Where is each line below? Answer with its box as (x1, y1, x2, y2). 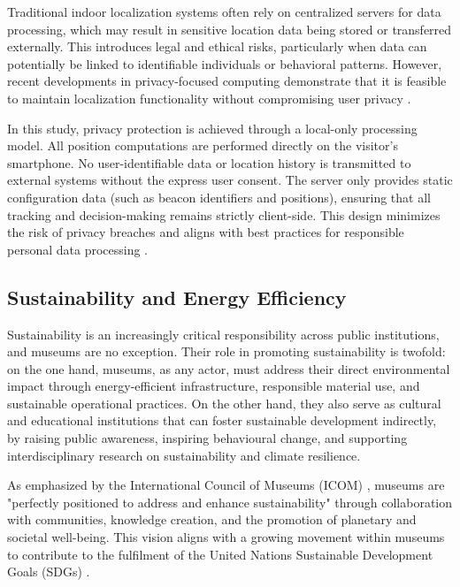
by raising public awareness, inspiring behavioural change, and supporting (7, 429, 408, 447)
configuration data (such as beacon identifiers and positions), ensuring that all (7, 187, 431, 206)
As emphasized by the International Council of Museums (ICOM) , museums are (7, 476, 445, 494)
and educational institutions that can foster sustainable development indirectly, (7, 411, 437, 430)
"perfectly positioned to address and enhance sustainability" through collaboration (7, 492, 453, 511)
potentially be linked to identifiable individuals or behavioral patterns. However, (7, 54, 442, 72)
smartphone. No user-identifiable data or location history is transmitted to (7, 153, 411, 172)
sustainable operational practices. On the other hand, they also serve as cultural (7, 393, 441, 412)
